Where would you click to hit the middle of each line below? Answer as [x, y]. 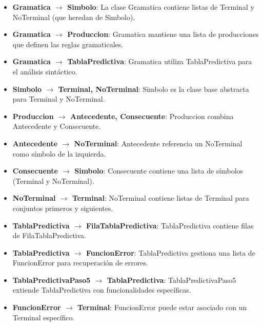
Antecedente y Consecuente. [57, 126]
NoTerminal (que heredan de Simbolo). [74, 17]
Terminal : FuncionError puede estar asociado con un [162, 307]
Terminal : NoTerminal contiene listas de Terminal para [160, 198]
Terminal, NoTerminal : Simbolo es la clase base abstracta [154, 89]
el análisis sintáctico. [45, 71]
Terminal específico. [44, 317]
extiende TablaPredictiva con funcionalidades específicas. [102, 290]
